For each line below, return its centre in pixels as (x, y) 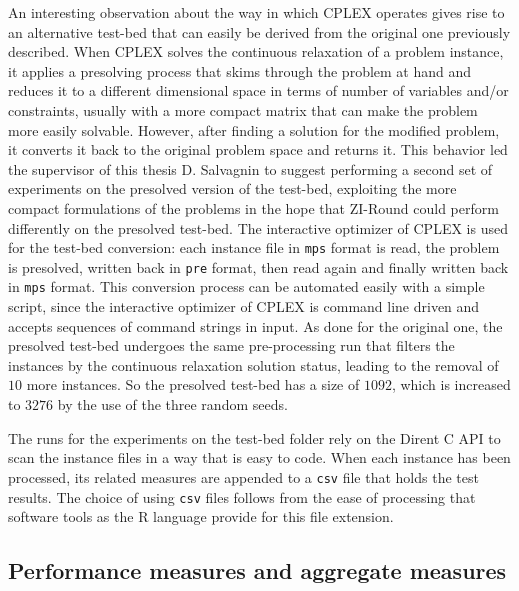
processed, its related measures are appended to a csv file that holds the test (243, 476)
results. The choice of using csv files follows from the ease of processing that (242, 496)
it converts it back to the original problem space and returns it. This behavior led (258, 149)
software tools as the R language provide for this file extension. (201, 516)
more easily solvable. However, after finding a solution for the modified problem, (254, 129)
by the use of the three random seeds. (172, 404)
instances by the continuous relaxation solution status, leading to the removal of (253, 364)
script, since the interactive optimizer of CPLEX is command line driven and (244, 306)
